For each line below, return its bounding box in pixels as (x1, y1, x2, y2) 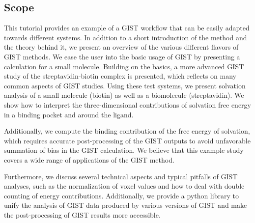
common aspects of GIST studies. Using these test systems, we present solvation (4, 80, 246, 90)
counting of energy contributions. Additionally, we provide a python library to (4, 190, 239, 200)
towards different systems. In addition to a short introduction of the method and (4, 32, 247, 42)
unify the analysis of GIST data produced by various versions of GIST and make (4, 200, 247, 210)
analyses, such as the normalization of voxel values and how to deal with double (4, 181, 245, 191)
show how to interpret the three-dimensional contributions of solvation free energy (4, 99, 251, 110)
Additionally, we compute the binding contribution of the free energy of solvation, (4, 126, 250, 136)
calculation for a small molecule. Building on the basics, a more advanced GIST (4, 61, 244, 71)
